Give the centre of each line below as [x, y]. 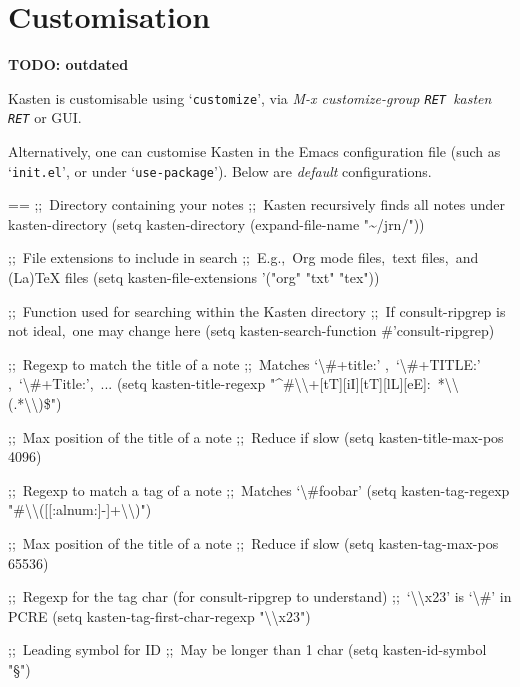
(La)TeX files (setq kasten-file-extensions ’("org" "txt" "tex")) [194, 277]
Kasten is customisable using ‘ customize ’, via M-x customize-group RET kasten [250, 97]
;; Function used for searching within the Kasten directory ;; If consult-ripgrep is [257, 310]
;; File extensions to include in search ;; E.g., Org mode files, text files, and [243, 257]
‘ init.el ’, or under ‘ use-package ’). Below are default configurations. [220, 170]
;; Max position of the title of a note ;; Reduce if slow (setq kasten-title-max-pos [256, 436]
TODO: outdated [68, 64]
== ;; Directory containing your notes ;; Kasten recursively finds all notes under [257, 204]
